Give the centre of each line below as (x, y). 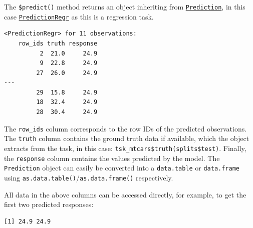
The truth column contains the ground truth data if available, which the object (127, 138)
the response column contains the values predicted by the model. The (112, 158)
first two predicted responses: (49, 204)
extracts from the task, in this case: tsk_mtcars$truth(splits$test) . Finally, (125, 148)
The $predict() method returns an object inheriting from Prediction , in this (125, 6)
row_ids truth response (58, 43)
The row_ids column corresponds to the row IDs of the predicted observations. (125, 128)
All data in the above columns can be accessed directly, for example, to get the (125, 194)
